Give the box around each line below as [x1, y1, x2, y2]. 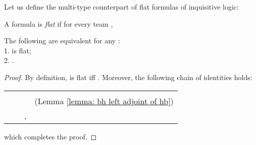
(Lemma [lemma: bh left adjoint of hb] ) [34, 95, 174, 107]
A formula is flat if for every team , [4, 18, 113, 29]
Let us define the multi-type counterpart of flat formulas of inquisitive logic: [4, 2, 239, 12]
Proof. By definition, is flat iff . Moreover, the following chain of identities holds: [4, 71, 252, 82]
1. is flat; [4, 45, 31, 55]
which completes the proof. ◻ [4, 131, 97, 141]
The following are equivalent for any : [4, 35, 120, 46]
